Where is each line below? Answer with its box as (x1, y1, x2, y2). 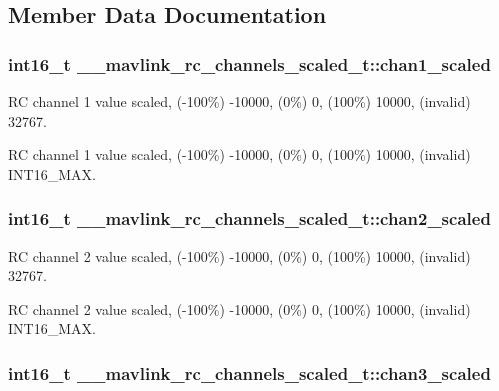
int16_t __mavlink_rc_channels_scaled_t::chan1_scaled (8, 51, 491, 76)
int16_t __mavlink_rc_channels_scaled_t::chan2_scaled (8, 206, 491, 231)
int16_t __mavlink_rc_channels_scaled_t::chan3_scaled (8, 360, 491, 385)
